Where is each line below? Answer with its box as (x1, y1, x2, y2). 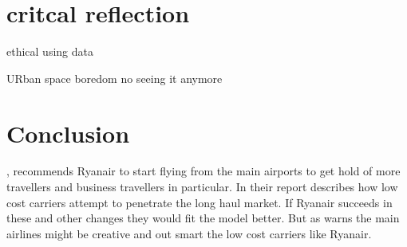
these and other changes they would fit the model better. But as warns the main (6, 210, 400, 226)
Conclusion (6, 116, 130, 149)
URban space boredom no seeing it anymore (6, 69, 223, 86)
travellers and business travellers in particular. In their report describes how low (6, 178, 398, 195)
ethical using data (6, 43, 93, 60)
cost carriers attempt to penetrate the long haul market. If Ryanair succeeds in (6, 194, 393, 210)
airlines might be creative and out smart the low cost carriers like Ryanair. (6, 225, 372, 241)
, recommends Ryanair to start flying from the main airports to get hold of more (6, 163, 401, 179)
